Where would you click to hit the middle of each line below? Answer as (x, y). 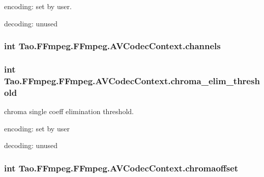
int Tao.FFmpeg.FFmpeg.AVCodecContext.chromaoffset (121, 168)
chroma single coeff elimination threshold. (69, 111)
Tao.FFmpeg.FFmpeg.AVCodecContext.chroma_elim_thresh (132, 80)
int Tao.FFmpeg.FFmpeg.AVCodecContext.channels (112, 46)
